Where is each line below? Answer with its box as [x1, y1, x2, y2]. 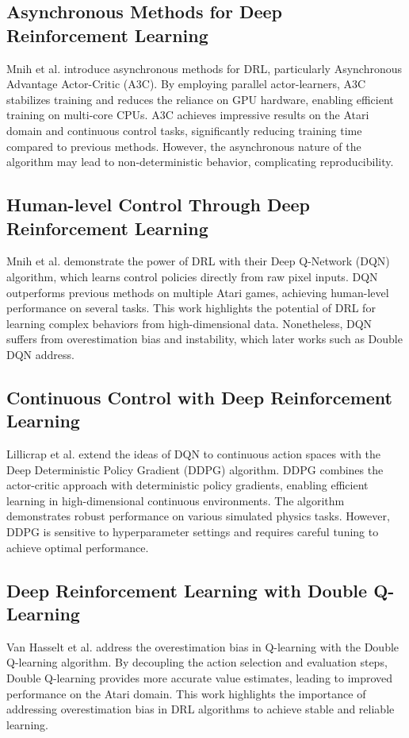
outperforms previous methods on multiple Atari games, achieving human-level [6, 284, 389, 300]
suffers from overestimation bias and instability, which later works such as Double [6, 330, 403, 347]
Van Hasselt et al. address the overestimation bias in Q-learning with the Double [6, 638, 399, 655]
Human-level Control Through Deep [6, 192, 310, 217]
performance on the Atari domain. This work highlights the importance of [6, 685, 366, 701]
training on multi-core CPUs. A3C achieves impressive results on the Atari [6, 106, 369, 123]
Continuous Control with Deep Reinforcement [6, 384, 392, 409]
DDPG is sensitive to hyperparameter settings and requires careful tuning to [6, 524, 379, 540]
